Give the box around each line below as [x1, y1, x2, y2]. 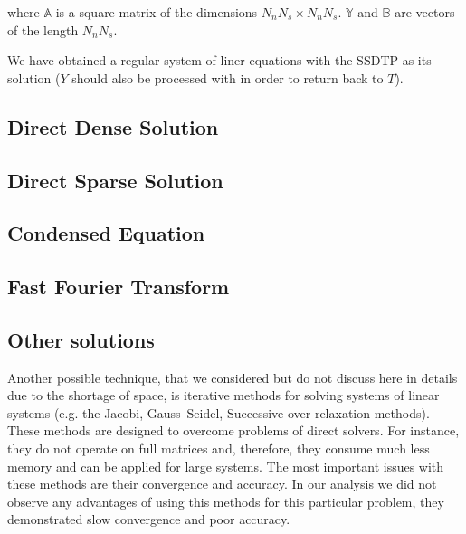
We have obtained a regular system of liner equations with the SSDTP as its [7, 51, 432, 70]
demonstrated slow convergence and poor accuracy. [7, 510, 290, 529]
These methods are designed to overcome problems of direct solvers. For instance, [7, 421, 460, 440]
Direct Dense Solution [7, 112, 219, 140]
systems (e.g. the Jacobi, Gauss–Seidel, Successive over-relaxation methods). [7, 403, 430, 422]
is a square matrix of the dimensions [55, 3, 258, 21]
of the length [7, 20, 79, 39]
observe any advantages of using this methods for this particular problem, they [7, 491, 444, 510]
